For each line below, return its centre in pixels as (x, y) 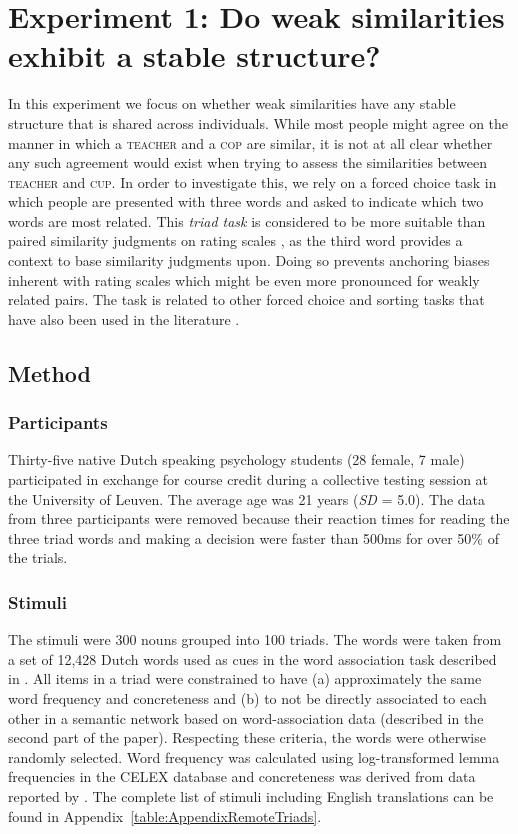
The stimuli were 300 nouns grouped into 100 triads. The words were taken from (255, 639)
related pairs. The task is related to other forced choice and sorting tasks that (246, 299)
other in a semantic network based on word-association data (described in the (246, 717)
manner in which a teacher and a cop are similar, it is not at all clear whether (250, 142)
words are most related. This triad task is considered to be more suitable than (247, 220)
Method (49, 372)
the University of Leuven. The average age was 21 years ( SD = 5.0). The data (247, 498)
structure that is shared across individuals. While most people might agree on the (258, 122)
